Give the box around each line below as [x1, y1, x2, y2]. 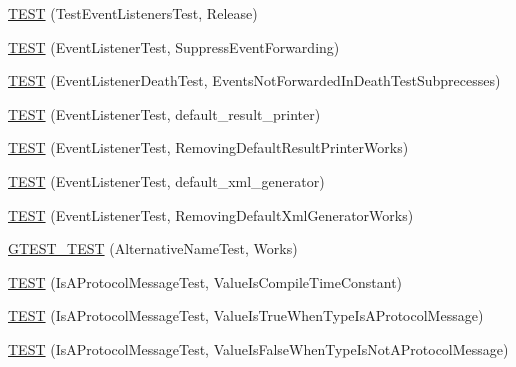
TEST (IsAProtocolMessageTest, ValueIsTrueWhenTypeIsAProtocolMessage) [8, 305, 484, 326]
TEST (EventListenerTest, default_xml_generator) [8, 170, 325, 191]
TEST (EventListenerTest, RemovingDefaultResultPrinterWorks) [8, 137, 409, 158]
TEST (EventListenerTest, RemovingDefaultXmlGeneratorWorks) [8, 204, 414, 225]
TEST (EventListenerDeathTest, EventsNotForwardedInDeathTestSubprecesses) [8, 70, 501, 91]
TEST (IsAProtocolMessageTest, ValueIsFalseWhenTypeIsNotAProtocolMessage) [8, 338, 509, 359]
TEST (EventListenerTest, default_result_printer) [8, 103, 321, 124]
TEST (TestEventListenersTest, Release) [8, 3, 258, 23]
